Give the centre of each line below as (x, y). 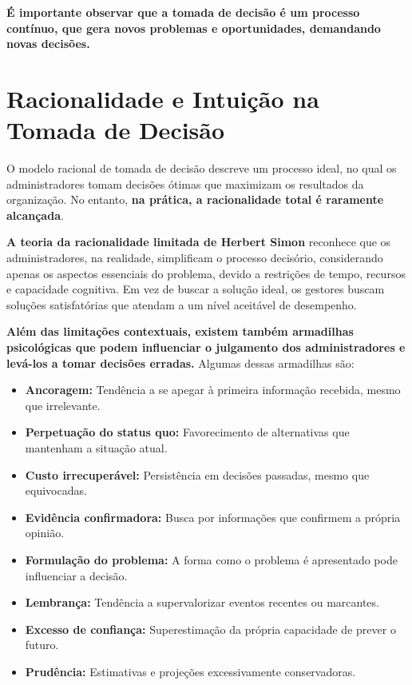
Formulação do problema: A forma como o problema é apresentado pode (211, 559)
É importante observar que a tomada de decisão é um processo (183, 12)
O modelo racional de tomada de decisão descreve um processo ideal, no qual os (202, 168)
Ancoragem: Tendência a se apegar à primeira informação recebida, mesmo (213, 390)
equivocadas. (56, 490)
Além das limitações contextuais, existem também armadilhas (180, 331)
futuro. (42, 645)
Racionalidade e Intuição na (163, 98)
